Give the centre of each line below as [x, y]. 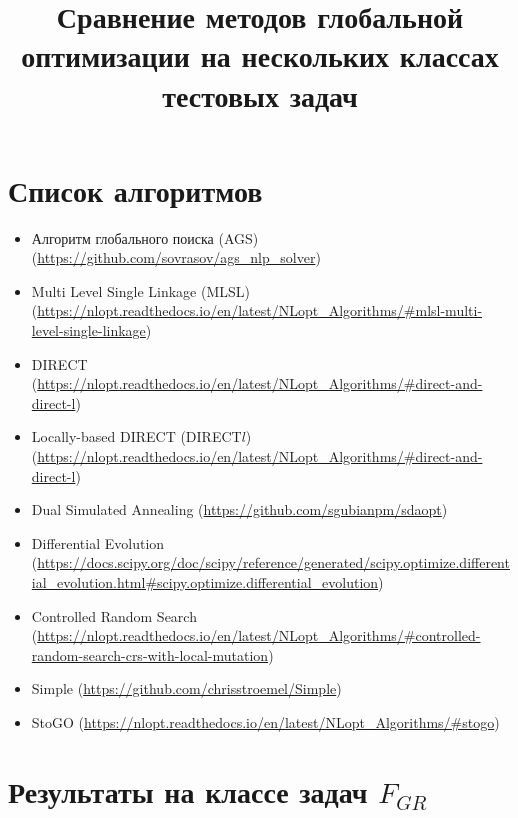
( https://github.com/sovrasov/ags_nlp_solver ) [176, 257]
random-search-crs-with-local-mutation [150, 654]
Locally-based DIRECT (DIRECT [136, 436]
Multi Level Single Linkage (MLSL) [140, 290]
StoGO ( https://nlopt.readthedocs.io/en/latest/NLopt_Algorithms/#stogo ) [265, 721]
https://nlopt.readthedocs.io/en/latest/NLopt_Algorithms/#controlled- [259, 635]
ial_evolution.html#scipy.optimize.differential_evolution [205, 582]
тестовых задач [260, 94]
